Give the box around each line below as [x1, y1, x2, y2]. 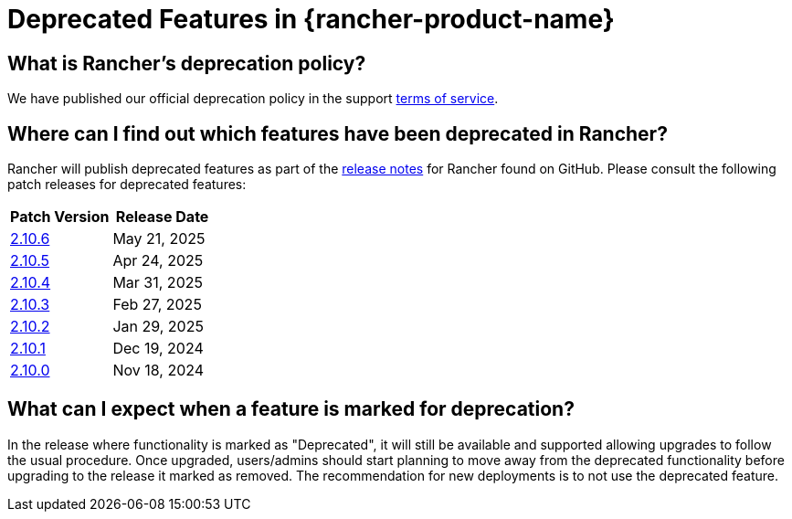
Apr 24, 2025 [112, 251, 204, 270]
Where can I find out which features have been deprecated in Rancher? [7, 122, 668, 145]
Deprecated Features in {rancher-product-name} [7, 4, 615, 35]
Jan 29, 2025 [112, 317, 204, 336]
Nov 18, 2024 [112, 361, 205, 380]
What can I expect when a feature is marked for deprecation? [7, 397, 575, 421]
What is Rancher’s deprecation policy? [7, 51, 366, 75]
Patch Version [10, 207, 110, 227]
